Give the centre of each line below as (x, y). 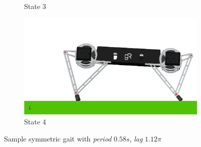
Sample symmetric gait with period (58, 138)
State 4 (35, 121)
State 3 (35, 6)
